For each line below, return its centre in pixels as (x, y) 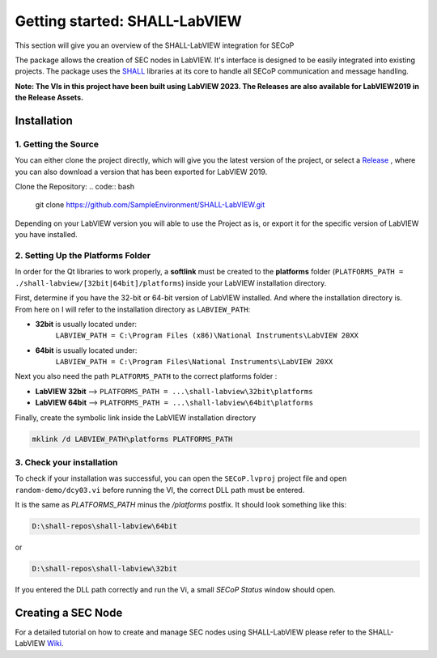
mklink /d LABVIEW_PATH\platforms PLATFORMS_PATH (132, 439)
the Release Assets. (49, 98)
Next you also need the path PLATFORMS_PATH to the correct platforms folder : (146, 376)
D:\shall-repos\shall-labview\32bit (105, 569)
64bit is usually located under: (86, 350)
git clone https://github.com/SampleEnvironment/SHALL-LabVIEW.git (150, 205)
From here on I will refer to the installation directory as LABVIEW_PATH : (133, 309)
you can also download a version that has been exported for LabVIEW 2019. (141, 172)
